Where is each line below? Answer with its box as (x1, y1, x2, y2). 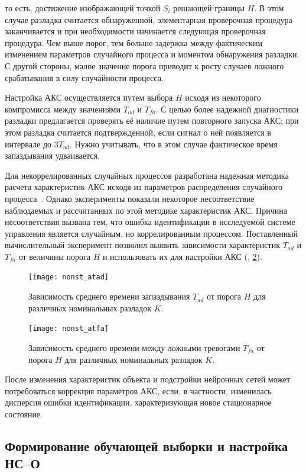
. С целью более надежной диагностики (155, 102, 299, 115)
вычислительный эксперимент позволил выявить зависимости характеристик (5, 239, 280, 251)
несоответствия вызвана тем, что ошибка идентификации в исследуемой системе (5, 215, 295, 228)
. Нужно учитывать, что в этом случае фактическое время (70, 137, 278, 150)
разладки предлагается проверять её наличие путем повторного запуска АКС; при (5, 114, 299, 127)
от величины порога (18, 250, 90, 262)
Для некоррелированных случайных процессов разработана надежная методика (5, 169, 289, 181)
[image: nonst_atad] (28, 273, 109, 282)
